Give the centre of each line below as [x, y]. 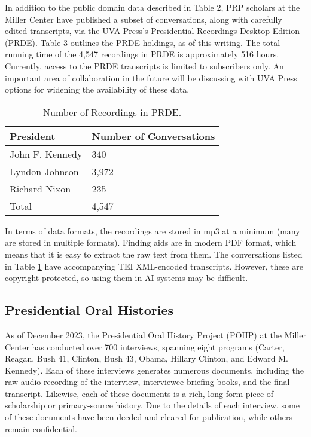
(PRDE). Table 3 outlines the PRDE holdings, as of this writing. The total [143, 42]
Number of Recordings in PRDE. [112, 112]
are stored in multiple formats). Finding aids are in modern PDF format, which [151, 242]
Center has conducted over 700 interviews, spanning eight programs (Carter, [145, 346]
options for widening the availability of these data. [97, 89]
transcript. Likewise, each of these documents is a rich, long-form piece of [139, 393]
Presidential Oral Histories [89, 310]
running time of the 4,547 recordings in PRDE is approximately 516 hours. [142, 54]
